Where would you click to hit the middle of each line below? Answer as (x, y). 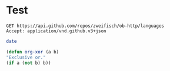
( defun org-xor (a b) (33, 52)
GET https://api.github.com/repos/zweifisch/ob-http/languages (85, 26)
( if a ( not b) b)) (29, 63)
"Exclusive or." (26, 57)
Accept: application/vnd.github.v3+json (56, 31)
